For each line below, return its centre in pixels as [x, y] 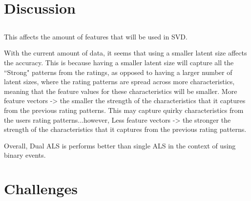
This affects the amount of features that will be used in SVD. [96, 36]
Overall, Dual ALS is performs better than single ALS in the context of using [120, 145]
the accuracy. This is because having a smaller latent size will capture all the [119, 62]
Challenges [41, 189]
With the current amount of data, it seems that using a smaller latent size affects [125, 53]
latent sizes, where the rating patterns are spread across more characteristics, [119, 82]
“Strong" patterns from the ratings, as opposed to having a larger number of [118, 72]
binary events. [25, 155]
